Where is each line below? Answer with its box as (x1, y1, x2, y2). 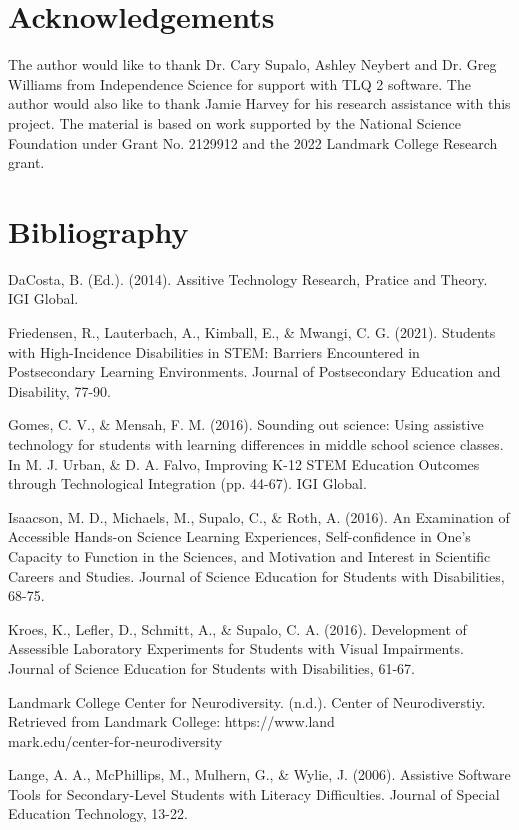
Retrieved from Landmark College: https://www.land (8, 711, 335, 732)
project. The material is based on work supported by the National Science (8, 112, 462, 133)
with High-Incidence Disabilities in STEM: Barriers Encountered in (8, 341, 420, 362)
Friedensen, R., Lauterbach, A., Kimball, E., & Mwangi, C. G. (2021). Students (8, 322, 496, 342)
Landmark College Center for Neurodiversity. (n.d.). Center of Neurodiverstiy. (8, 691, 486, 712)
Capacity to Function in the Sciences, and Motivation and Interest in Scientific (8, 545, 491, 566)
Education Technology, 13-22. (8, 803, 188, 824)
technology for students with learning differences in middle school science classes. (8, 433, 504, 454)
